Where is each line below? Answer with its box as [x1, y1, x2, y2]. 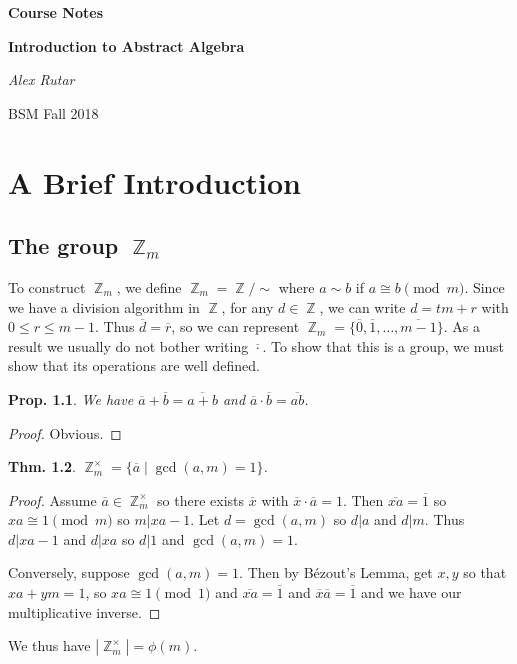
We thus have [8, 635, 91, 656]
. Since [464, 276, 505, 297]
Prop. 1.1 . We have [8, 388, 134, 409]
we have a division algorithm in [8, 296, 200, 317]
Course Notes [8, 2, 104, 22]
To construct [8, 276, 86, 297]
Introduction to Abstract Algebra [8, 35, 245, 56]
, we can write [319, 296, 406, 317]
